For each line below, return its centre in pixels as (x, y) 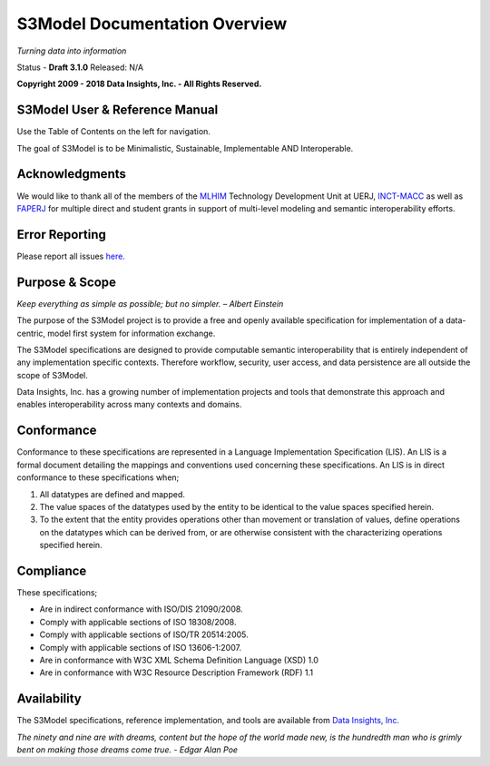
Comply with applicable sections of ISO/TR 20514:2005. (144, 634)
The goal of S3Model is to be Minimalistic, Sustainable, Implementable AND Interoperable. (185, 148)
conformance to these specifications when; (98, 477)
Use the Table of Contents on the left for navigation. (113, 132)
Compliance (52, 570)
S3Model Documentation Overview (152, 24)
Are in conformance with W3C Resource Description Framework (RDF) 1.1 (176, 673)
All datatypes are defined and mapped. (113, 494)
